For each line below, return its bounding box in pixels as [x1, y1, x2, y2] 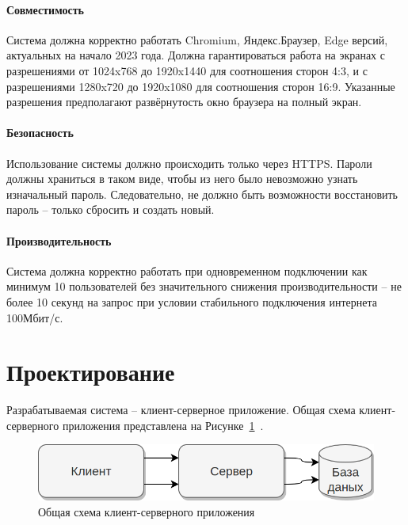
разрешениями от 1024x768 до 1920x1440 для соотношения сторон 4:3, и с [6, 62, 368, 78]
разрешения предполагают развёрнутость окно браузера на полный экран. [6, 93, 362, 110]
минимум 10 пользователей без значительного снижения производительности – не [6, 278, 402, 295]
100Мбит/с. [6, 309, 63, 325]
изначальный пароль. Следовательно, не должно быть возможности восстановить [6, 185, 398, 202]
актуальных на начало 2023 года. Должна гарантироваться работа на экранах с [6, 47, 385, 63]
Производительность [6, 232, 112, 249]
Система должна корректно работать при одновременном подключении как [6, 262, 368, 279]
